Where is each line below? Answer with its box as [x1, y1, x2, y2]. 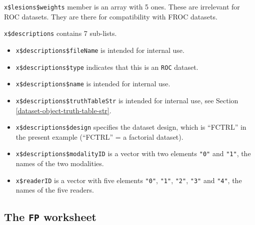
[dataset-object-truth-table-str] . [15, 105, 111, 115]
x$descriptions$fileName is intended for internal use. [15, 44, 184, 55]
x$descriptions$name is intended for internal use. [15, 78, 170, 89]
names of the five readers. [15, 185, 94, 195]
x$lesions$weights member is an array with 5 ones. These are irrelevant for [4, 1, 240, 11]
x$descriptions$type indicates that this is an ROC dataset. [15, 61, 198, 72]
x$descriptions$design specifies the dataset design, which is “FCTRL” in [15, 122, 246, 132]
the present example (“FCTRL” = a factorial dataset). [15, 131, 183, 142]
